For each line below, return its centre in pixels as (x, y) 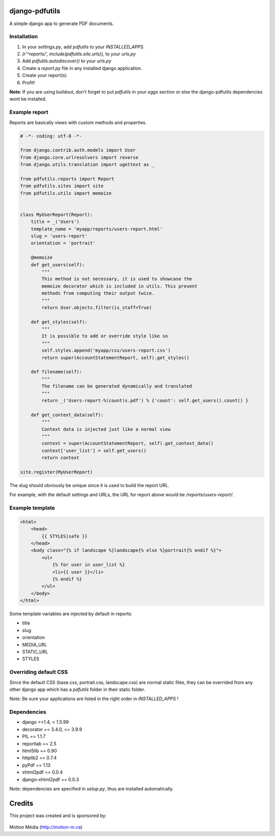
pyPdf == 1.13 (36, 765)
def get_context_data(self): (67, 415)
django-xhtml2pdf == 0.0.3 (50, 779)
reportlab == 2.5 (39, 744)
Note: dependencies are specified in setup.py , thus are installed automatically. (92, 789)
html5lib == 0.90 (39, 751)
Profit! (29, 82)
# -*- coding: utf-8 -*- (51, 136)
